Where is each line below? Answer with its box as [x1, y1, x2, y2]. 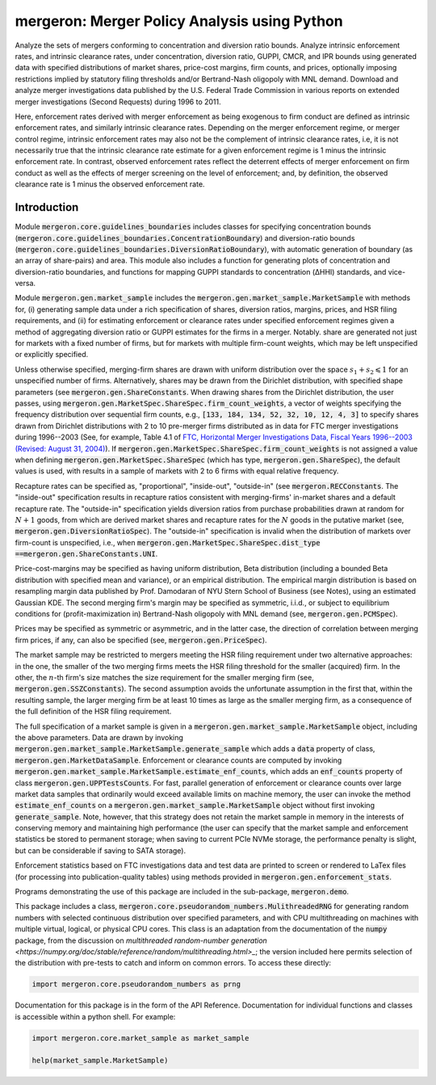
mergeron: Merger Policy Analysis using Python [15, 12, 343, 30]
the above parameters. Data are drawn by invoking [15, 732, 183, 742]
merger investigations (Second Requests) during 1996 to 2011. [15, 97, 221, 107]
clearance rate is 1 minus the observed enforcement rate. [15, 179, 205, 189]
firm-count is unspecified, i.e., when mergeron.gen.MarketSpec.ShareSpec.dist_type [15, 537, 321, 547]
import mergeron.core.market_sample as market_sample [31, 1033, 249, 1042]
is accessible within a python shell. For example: [15, 1011, 176, 1021]
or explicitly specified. [15, 350, 89, 360]
